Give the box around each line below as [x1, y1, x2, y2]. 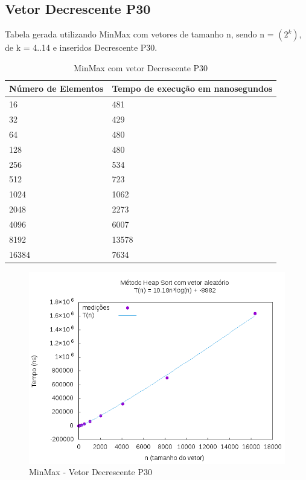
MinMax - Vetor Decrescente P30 [29, 466, 152, 478]
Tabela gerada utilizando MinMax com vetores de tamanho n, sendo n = [5, 28, 274, 40]
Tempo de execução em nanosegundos [112, 82, 273, 95]
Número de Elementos [9, 82, 104, 95]
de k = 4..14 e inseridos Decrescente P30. [5, 41, 158, 54]
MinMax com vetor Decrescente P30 [74, 61, 208, 74]
